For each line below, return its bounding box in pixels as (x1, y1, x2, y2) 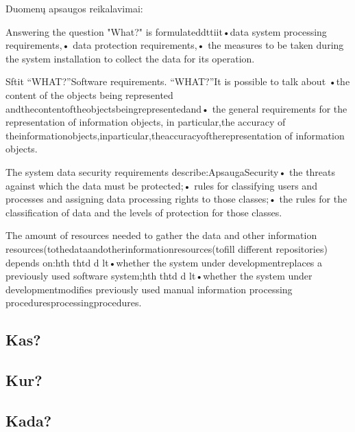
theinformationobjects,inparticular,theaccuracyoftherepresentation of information (5, 128, 345, 142)
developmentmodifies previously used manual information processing (5, 282, 293, 296)
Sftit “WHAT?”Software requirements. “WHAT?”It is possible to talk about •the (5, 74, 350, 89)
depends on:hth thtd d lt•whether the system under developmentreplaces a (5, 255, 323, 269)
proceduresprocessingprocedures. (5, 295, 142, 310)
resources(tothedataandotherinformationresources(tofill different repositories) (5, 241, 328, 255)
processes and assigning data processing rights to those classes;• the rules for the (5, 192, 347, 206)
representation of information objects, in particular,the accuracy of (5, 115, 286, 129)
